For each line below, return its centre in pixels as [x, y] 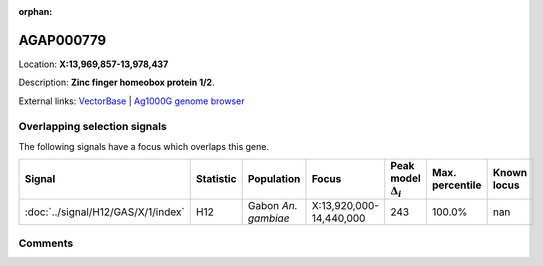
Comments [46, 243]
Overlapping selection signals [92, 127]
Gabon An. [273, 205]
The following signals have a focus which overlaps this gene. [144, 146]
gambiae [268, 218]
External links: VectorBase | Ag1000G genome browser [131, 101]
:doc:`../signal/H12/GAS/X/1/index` [104, 212]
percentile [456, 185]
